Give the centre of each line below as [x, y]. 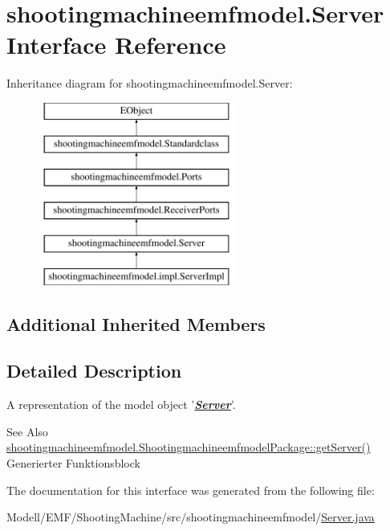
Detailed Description [94, 371]
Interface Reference [116, 45]
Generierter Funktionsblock [73, 463]
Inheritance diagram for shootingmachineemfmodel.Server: [150, 83]
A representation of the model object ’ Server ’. [121, 404]
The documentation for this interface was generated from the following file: [191, 490]
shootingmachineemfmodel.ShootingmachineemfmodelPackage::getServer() [189, 447]
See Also [27, 431]
